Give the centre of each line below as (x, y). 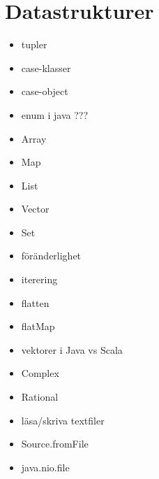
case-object (45, 91)
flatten (35, 302)
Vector (35, 209)
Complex (40, 373)
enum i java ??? (55, 114)
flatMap (38, 326)
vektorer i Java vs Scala (72, 349)
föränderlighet (51, 256)
